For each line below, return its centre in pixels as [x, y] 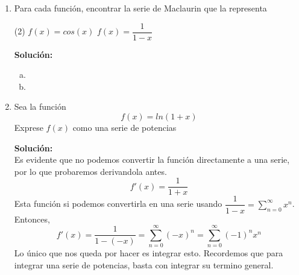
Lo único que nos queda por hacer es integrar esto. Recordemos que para [149, 253]
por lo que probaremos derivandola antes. [90, 171]
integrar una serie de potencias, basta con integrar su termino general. [144, 264]
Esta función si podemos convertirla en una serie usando [118, 204]
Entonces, [32, 219]
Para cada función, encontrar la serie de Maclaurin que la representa [140, 8]
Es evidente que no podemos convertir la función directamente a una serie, [152, 160]
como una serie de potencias [124, 128]
